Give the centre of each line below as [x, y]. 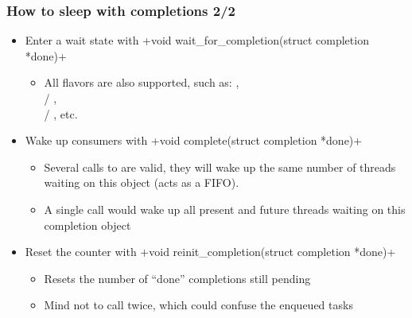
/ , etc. [61, 113]
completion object [87, 225]
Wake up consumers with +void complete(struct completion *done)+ [194, 140]
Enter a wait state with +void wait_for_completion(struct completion [197, 40]
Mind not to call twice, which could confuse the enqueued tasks [198, 305]
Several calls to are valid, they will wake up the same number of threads [220, 167]
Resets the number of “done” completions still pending [177, 278]
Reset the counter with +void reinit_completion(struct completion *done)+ [210, 252]
